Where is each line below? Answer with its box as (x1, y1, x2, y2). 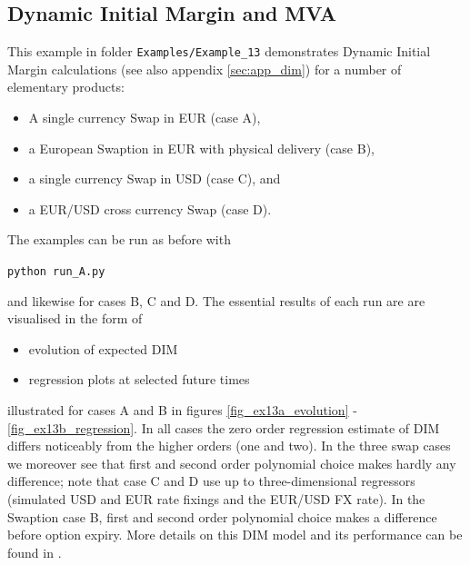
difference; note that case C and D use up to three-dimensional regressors (7, 471, 415, 491)
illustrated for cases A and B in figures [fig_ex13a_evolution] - (7, 401, 357, 420)
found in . (7, 542, 62, 561)
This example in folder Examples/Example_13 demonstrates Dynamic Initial (7, 42, 431, 61)
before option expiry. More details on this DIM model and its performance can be (7, 525, 463, 544)
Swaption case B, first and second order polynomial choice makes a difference (7, 507, 437, 526)
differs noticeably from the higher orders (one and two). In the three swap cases (7, 436, 451, 455)
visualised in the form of (7, 309, 143, 328)
